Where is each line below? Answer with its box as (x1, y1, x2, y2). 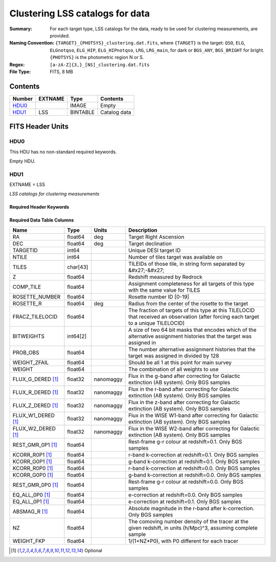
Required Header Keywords (9, 204, 70, 210)
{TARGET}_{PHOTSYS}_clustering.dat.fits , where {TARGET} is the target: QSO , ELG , (55, 40, 245, 46)
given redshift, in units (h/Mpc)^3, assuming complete (128, 524, 258, 531)
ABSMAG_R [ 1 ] (12, 508, 48, 515)
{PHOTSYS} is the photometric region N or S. (50, 54, 144, 61)
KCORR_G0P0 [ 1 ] (12, 471, 54, 478)
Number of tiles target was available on (128, 253, 223, 260)
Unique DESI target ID (128, 247, 181, 254)
